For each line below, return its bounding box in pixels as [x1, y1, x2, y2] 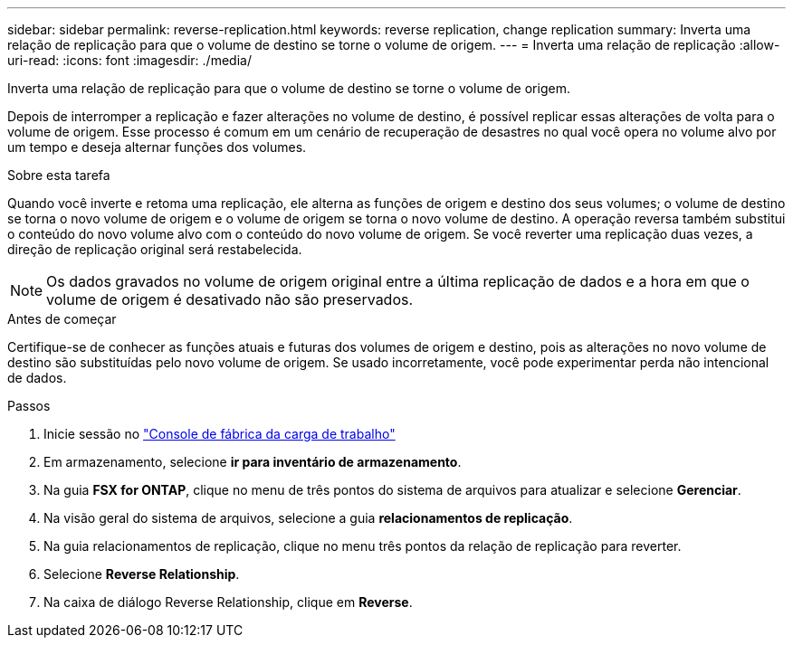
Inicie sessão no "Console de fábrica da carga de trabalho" [43, 426, 396, 441]
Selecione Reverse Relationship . [43, 566, 240, 582]
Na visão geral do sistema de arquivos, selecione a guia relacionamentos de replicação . [43, 510, 573, 526]
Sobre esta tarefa [7, 167, 110, 183]
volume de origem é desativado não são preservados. [46, 290, 414, 308]
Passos [7, 398, 51, 413]
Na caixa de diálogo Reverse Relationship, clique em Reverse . [43, 594, 413, 610]
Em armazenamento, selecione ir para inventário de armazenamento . [43, 454, 462, 470]
